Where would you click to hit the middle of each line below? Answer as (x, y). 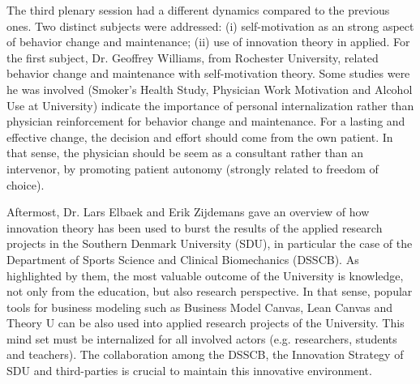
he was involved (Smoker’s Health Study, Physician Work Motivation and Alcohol (210, 89)
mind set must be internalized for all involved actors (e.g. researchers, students (202, 338)
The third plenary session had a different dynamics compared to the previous (198, 10)
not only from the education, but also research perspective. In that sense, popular (210, 291)
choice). (26, 184)
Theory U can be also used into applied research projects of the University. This (206, 323)
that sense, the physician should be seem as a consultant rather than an (185, 153)
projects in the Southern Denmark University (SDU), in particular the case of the (210, 243)
